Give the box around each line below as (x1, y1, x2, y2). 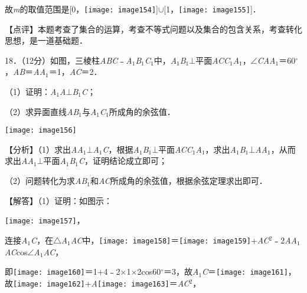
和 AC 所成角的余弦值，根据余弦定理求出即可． (90, 175, 267, 187)
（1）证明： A (5, 85, 57, 98)
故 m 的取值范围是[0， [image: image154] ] (5, 3, 158, 15)
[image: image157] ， (5, 214, 85, 226)
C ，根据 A (102, 143, 139, 155)
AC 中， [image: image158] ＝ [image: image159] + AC (70, 233, 269, 246)
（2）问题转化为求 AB (5, 175, 87, 187)
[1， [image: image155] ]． (164, 3, 261, 15)
